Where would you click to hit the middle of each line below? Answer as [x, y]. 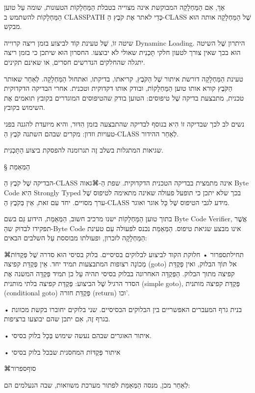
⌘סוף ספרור [20, 368]
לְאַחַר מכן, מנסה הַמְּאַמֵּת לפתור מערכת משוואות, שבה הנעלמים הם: [97, 384]
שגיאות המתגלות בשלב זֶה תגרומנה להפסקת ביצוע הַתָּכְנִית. [84, 150]
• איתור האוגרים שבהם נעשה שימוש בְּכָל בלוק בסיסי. [78, 335]
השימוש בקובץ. [25, 107]
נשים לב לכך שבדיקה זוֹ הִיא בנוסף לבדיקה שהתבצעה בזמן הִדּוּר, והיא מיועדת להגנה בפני [124, 123]
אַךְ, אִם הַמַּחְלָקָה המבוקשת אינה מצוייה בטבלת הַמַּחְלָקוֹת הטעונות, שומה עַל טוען [115, 7]
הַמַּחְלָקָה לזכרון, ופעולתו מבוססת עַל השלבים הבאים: [76, 238]
